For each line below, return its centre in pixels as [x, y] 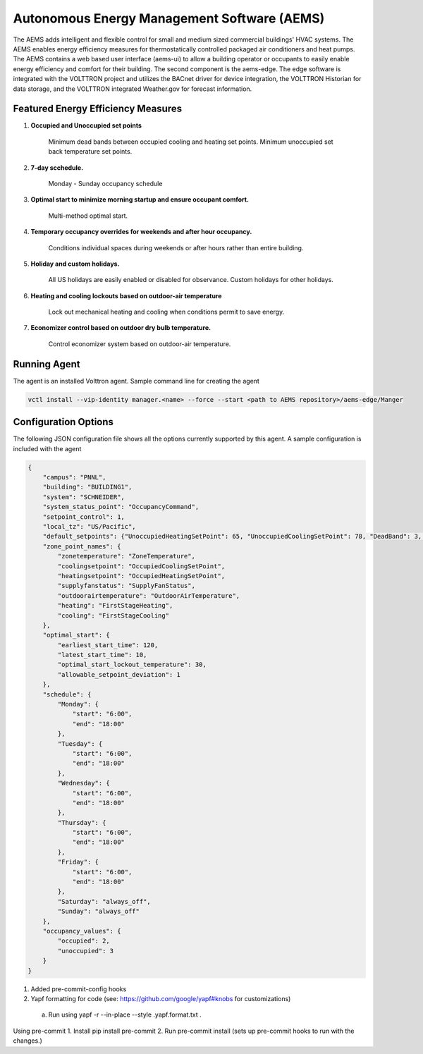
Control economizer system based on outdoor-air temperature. [140, 344]
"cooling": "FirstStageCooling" [113, 615]
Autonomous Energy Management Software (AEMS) [169, 18]
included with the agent [47, 448]
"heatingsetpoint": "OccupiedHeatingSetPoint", [141, 576]
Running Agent [47, 364]
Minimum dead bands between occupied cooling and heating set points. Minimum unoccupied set [191, 142]
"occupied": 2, [84, 941]
